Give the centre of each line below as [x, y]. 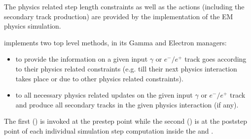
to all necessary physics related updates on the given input [104, 95]
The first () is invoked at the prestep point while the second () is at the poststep [125, 121]
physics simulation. [33, 26]
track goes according [215, 59]
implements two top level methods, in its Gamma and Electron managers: [115, 42]
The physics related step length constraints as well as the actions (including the [124, 6]
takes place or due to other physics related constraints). [99, 78]
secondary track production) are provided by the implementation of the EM [119, 16]
